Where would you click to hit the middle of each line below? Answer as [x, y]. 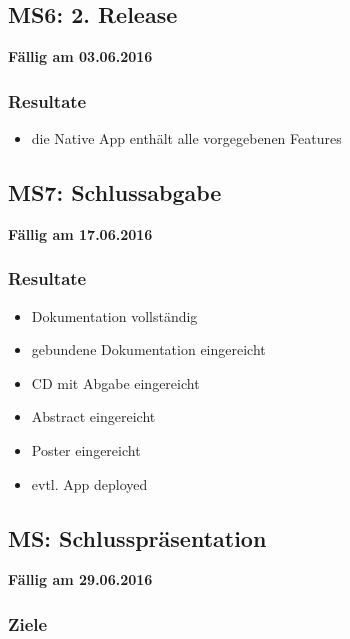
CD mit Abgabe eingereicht [115, 382]
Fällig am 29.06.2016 [80, 579]
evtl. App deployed [89, 483]
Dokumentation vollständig [114, 315]
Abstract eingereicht [93, 416]
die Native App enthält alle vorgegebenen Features [186, 138]
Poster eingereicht [86, 450]
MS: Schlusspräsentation [137, 537]
